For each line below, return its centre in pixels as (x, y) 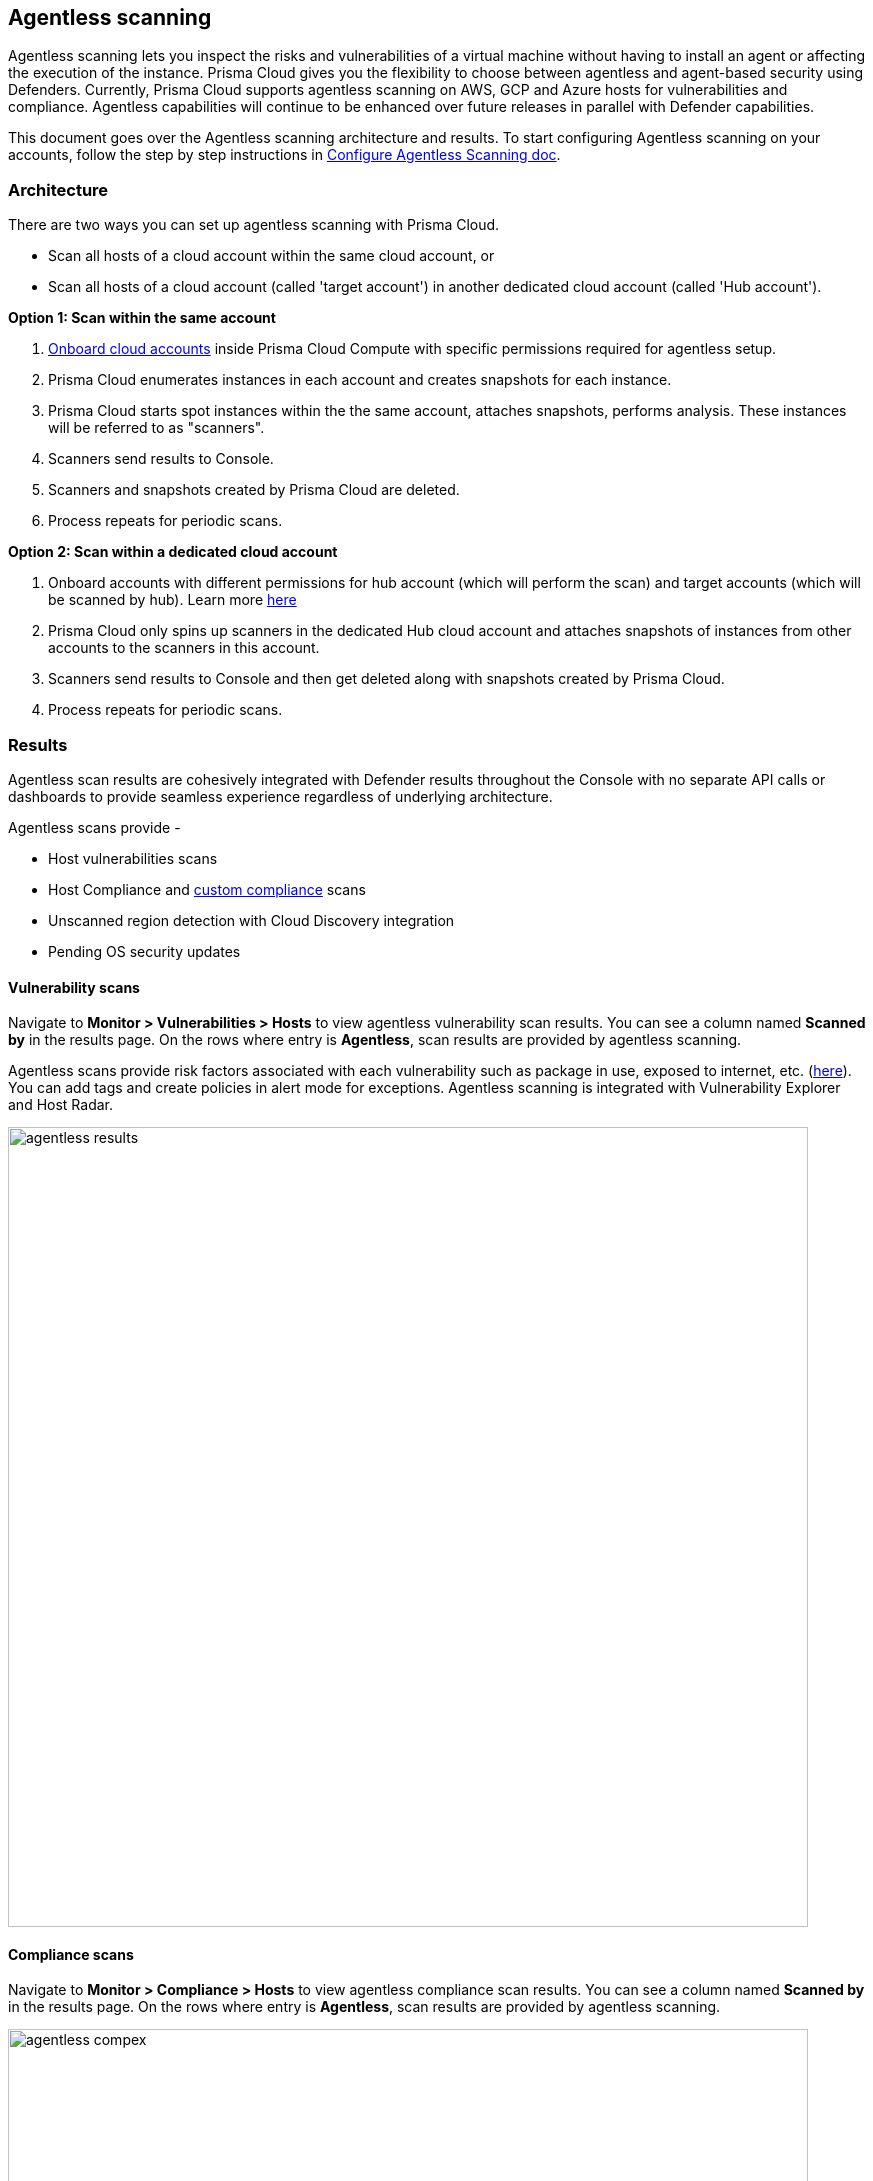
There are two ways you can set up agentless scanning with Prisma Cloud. (254, 225)
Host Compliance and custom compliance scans (207, 889)
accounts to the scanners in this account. (184, 648)
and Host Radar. (61, 1105)
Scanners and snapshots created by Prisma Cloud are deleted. (254, 490)
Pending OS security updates (144, 951)
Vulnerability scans (74, 987)
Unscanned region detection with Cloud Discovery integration (251, 920)
